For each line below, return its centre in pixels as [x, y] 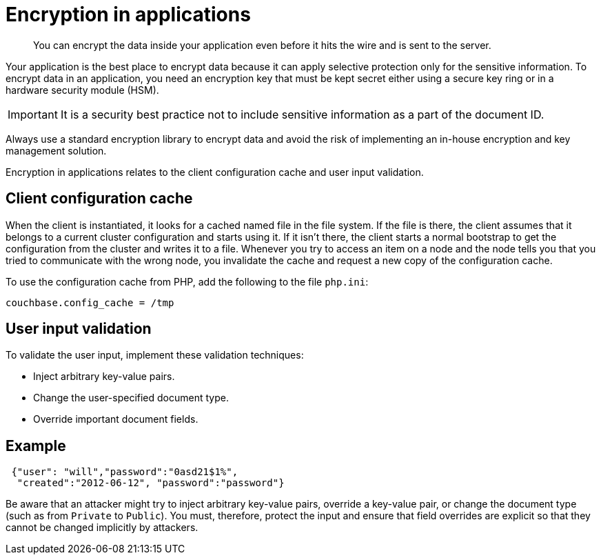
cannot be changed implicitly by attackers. [102, 528]
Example [36, 446]
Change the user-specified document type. [131, 398]
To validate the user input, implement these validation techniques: [155, 355]
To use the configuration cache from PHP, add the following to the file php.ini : [187, 281]
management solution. [56, 150]
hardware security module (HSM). [82, 90]
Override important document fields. [116, 419]
